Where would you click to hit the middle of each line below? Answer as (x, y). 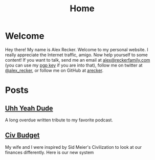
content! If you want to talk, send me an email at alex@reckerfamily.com (78, 60)
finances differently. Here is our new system (50, 152)
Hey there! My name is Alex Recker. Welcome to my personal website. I (77, 49)
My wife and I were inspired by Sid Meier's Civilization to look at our (73, 147)
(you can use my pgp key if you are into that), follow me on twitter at (74, 65)
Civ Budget (22, 135)
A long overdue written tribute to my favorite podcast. (59, 120)
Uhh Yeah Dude (29, 108)
